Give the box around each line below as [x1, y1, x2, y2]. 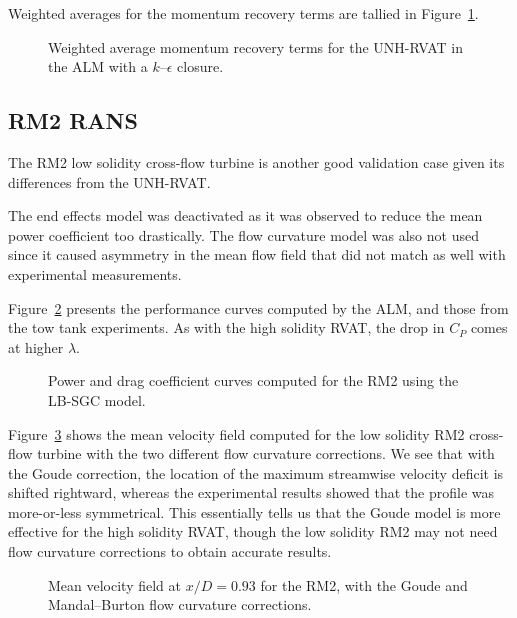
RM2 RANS [8, 105, 138, 136]
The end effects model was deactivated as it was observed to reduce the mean [8, 205, 483, 226]
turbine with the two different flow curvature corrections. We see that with [37, 443, 495, 464]
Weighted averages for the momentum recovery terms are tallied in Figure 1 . [8, 3, 479, 23]
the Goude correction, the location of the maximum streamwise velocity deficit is [8, 462, 504, 483]
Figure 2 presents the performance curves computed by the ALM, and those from [8, 297, 509, 318]
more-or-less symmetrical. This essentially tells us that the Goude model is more [8, 501, 501, 522]
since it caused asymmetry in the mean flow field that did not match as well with [8, 244, 506, 265]
